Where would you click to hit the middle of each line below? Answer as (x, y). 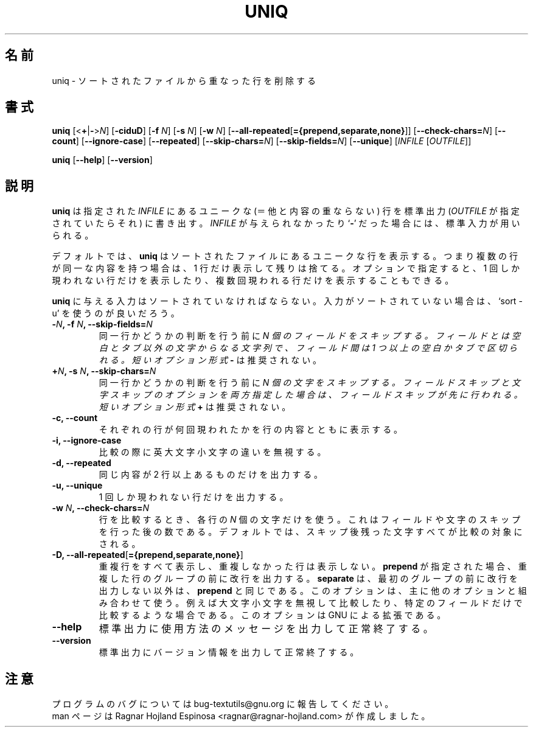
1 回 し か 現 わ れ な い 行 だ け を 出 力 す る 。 (193, 497)
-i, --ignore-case (87, 441)
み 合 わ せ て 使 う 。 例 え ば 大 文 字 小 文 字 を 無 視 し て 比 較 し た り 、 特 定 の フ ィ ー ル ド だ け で (311, 603)
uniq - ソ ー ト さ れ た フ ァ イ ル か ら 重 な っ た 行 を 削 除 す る (184, 80)
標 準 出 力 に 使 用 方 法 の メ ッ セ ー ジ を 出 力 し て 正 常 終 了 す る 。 (266, 629)
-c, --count (75, 418)
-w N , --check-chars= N (101, 508)
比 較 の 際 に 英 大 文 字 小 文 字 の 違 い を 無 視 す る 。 (212, 452)
